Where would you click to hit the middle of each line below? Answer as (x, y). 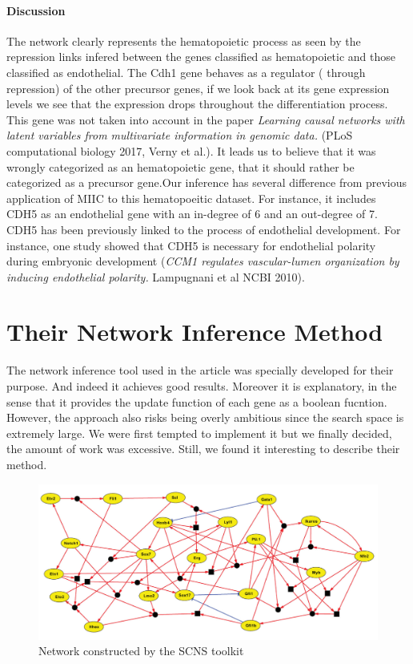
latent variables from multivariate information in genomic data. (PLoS (180, 135)
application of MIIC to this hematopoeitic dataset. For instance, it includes (191, 198)
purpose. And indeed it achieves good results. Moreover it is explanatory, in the (202, 386)
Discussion (36, 10)
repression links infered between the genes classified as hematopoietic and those (201, 57)
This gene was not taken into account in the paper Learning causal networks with (206, 119)
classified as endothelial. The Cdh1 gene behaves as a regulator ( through (186, 72)
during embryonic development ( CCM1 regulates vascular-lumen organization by (203, 261)
